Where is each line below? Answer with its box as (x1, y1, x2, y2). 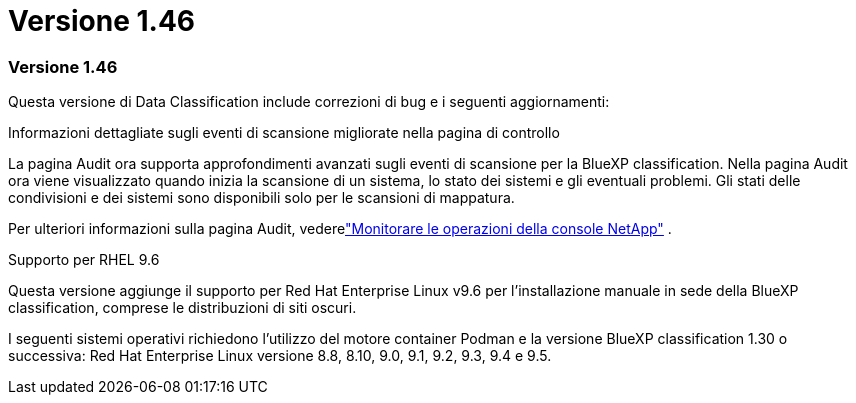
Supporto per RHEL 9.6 (8, 251, 160, 269)
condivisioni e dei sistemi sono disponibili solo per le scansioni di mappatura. (8, 189, 515, 207)
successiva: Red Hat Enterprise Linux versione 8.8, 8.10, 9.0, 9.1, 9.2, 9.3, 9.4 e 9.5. (8, 347, 552, 365)
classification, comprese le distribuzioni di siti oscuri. (8, 299, 357, 317)
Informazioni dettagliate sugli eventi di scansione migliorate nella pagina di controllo (8, 124, 560, 142)
